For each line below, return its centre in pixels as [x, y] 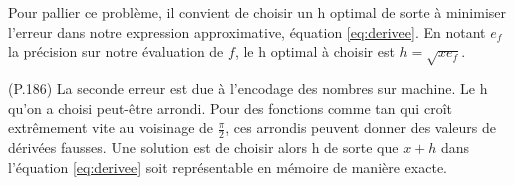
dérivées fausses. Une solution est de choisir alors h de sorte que [203, 146]
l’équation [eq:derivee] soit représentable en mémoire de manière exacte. [227, 166]
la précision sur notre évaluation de [116, 51]
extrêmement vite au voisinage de [111, 127]
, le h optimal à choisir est [314, 51]
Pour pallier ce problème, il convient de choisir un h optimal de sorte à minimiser [257, 12]
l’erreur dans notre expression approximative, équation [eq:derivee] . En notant [247, 31]
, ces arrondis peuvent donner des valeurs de [361, 127]
